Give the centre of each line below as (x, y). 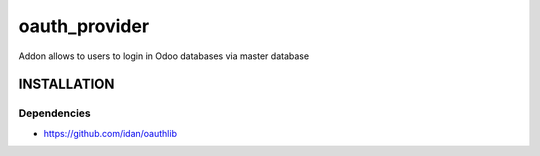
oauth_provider (84, 26)
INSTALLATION (66, 84)
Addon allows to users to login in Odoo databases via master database (164, 56)
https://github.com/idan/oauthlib (110, 133)
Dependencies (55, 113)
